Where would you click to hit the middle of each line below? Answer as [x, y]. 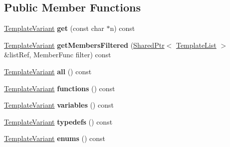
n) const [122, 28]
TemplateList [196, 45]
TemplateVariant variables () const [59, 105]
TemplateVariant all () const [48, 71]
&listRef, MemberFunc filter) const [58, 55]
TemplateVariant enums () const [55, 138]
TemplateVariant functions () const [60, 88]
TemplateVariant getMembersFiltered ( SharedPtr [84, 45]
